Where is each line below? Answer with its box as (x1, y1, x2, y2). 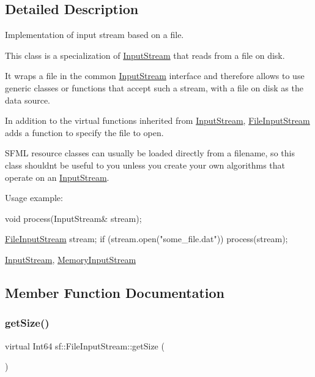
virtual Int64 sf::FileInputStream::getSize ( (5, 339, 165, 352)
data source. (5, 93, 51, 106)
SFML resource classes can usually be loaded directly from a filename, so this (5, 147, 295, 159)
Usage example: (5, 191, 63, 204)
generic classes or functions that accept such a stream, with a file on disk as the (5, 81, 303, 94)
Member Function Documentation (5, 283, 225, 302)
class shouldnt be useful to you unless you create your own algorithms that (5, 158, 285, 171)
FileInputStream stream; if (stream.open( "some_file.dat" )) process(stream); (5, 232, 288, 245)
